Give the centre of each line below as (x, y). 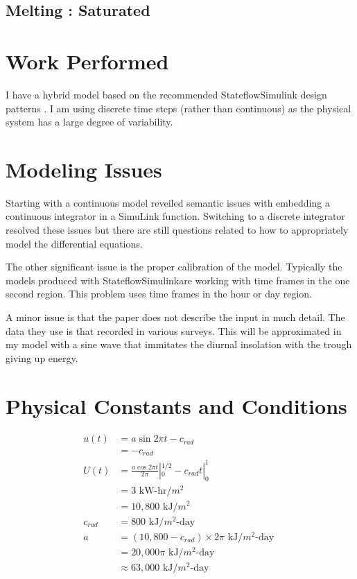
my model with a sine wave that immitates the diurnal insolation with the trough (179, 344)
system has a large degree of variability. (89, 122)
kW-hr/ (155, 491)
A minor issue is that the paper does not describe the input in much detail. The (175, 317)
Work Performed (87, 61)
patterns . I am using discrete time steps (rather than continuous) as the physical (178, 108)
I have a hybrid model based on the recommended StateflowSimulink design (166, 94)
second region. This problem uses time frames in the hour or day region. (159, 294)
